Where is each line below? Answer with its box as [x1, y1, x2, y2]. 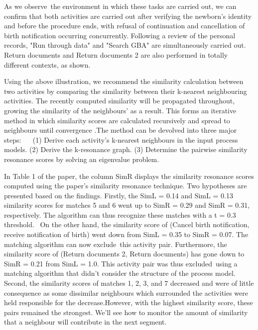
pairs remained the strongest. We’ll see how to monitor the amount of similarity [4, 307, 248, 317]
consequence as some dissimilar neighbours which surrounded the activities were [4, 287, 248, 298]
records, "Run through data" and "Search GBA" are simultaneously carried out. [4, 40, 246, 50]
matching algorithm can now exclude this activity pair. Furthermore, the [4, 239, 227, 249]
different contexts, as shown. [4, 59, 91, 70]
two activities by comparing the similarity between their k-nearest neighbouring [4, 85, 247, 96]
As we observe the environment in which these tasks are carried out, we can [4, 1, 237, 11]
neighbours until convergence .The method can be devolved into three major [4, 125, 237, 135]
